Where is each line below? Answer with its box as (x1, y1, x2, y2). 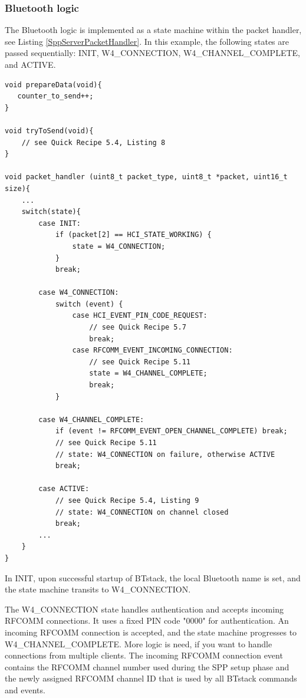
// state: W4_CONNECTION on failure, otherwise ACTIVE (55, 450, 275, 459)
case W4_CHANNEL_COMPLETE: (38, 415, 144, 424)
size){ (5, 184, 30, 193)
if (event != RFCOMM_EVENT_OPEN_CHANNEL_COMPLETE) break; (55, 427, 288, 436)
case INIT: (38, 219, 81, 228)
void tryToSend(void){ (5, 126, 94, 135)
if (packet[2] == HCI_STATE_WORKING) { (55, 231, 212, 239)
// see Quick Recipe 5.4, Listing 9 (55, 496, 199, 505)
